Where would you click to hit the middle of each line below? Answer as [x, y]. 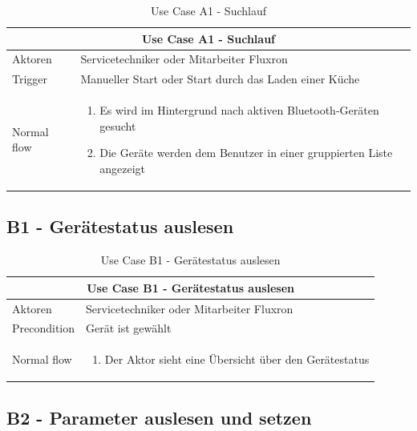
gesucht [118, 125]
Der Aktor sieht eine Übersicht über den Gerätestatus [237, 359]
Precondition [44, 328]
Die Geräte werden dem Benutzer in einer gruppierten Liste [246, 153]
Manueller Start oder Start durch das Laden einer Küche [220, 79]
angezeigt [123, 168]
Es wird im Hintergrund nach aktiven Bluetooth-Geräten [239, 110]
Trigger [30, 79]
